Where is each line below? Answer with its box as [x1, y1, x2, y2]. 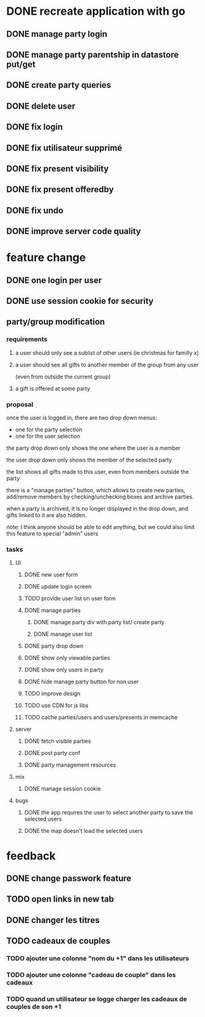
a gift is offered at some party [15, 385, 91, 392]
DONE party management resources [24, 761, 116, 768]
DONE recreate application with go [6, 4, 185, 18]
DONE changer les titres [6, 915, 100, 925]
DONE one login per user [6, 275, 102, 285]
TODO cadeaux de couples [6, 936, 111, 946]
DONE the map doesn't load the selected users [24, 827, 143, 835]
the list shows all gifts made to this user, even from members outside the [6, 468, 189, 476]
